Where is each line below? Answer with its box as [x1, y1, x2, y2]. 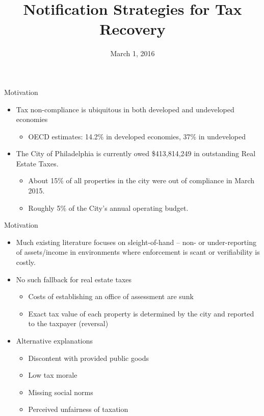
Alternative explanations [16, 335, 93, 346]
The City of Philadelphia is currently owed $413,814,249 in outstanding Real [16, 148, 256, 159]
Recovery [99, 18, 166, 39]
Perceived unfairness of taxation [28, 404, 128, 414]
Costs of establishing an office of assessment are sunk [28, 291, 194, 302]
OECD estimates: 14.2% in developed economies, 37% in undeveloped [28, 131, 246, 141]
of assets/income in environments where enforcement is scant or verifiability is [16, 247, 260, 257]
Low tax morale [28, 370, 77, 380]
